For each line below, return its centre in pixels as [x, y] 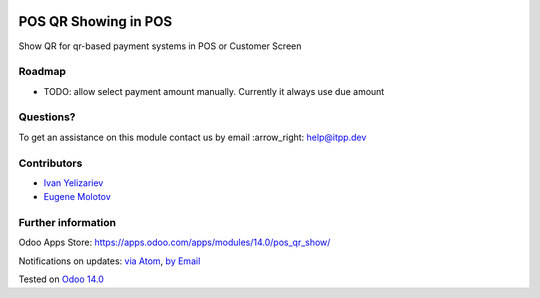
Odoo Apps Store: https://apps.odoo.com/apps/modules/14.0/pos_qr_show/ [174, 242]
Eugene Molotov [77, 197]
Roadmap [42, 72]
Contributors [50, 163]
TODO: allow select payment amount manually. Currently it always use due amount [214, 91]
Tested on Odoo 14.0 [61, 279]
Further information [67, 223]
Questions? [47, 117]
